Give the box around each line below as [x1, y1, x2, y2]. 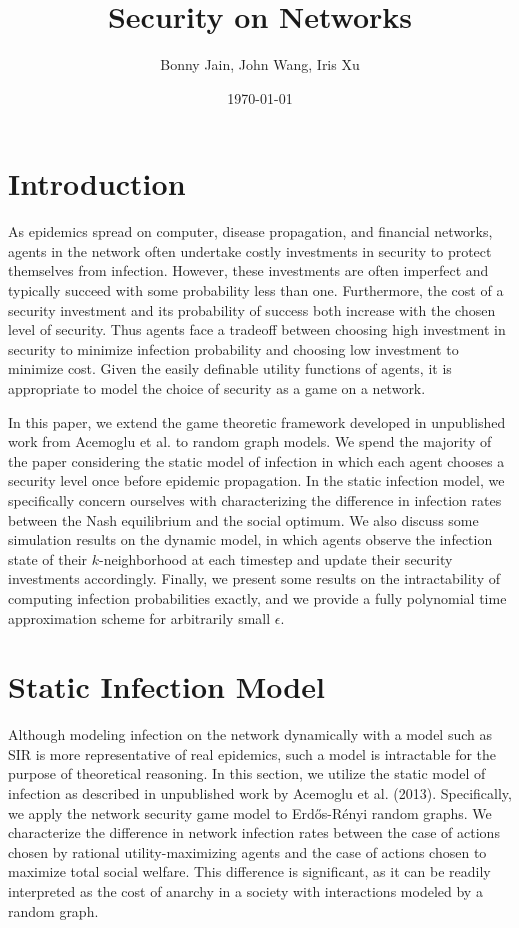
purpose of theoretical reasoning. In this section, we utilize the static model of [8, 763, 486, 784]
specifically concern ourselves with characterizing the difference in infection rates [8, 489, 502, 510]
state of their [8, 548, 88, 569]
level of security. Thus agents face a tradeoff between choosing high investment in [8, 319, 506, 340]
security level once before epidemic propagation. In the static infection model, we [8, 470, 505, 491]
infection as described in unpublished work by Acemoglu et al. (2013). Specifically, [8, 783, 512, 804]
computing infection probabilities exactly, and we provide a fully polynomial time [8, 587, 507, 608]
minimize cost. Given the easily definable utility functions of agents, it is [8, 358, 452, 379]
